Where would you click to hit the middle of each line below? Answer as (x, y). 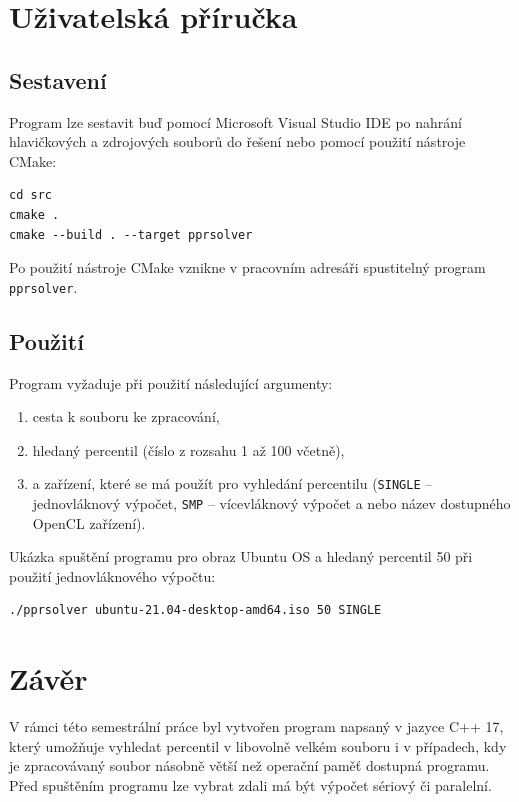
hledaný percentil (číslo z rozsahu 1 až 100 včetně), (188, 449)
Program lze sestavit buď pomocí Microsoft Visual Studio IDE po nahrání (235, 121)
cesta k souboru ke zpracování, (126, 416)
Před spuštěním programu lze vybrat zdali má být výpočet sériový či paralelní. (250, 784)
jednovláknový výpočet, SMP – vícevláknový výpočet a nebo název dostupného (271, 503)
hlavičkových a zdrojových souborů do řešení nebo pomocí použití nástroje (237, 141)
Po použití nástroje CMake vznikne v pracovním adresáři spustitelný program (247, 267)
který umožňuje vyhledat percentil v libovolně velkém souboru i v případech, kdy (258, 745)
